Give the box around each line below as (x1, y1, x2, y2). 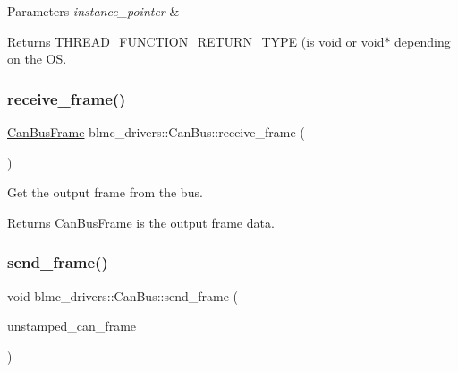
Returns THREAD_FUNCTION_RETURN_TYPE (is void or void (7, 31, 385, 50)
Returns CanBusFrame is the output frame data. (7, 212, 275, 231)
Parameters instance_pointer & (7, 2, 180, 20)
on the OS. (7, 49, 67, 68)
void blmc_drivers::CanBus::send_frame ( (7, 286, 239, 305)
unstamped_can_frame (7, 316, 137, 335)
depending (394, 31, 451, 50)
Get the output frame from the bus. (7, 183, 203, 202)
